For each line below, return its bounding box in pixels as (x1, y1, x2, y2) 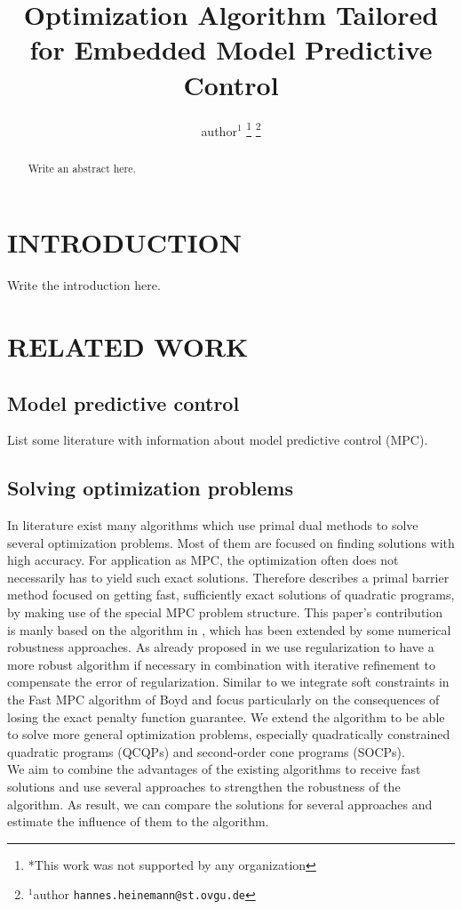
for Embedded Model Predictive (29, 31, 433, 68)
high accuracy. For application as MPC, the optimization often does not (7, 551, 399, 569)
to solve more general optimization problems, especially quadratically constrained (7, 725, 450, 744)
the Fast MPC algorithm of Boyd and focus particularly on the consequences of (7, 690, 440, 709)
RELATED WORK (7, 327, 249, 364)
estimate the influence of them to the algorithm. (7, 812, 269, 831)
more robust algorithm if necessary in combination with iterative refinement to (7, 655, 435, 673)
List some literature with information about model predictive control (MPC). (7, 430, 428, 449)
